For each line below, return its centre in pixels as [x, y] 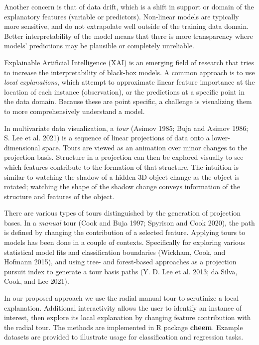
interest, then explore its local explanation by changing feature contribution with [128, 317]
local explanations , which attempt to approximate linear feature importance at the [129, 82]
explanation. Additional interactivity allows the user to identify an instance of [123, 307]
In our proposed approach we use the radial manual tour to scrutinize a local [122, 298]
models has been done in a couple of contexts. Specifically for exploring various [125, 242]
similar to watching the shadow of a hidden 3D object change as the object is [122, 176]
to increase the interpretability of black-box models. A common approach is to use [129, 72]
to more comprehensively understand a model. [74, 111]
